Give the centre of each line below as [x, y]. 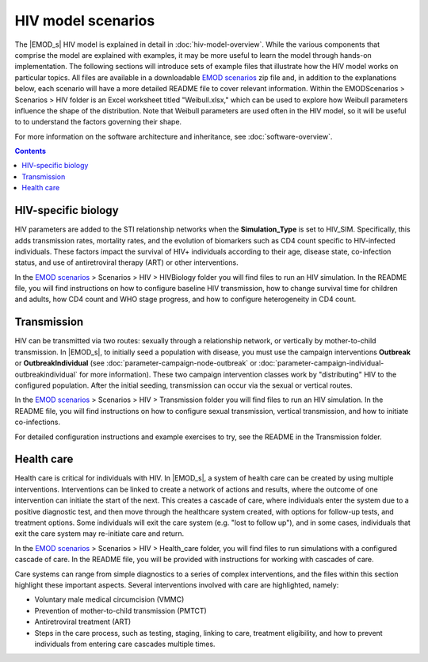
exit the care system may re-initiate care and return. [99, 534]
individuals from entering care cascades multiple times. [125, 644]
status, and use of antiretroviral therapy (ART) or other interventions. [126, 262]
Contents [31, 151]
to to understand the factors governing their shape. [98, 122]
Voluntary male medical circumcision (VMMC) [109, 599]
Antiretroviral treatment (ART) [83, 622]
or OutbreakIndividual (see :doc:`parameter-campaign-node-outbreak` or [136, 363]
